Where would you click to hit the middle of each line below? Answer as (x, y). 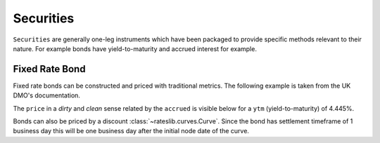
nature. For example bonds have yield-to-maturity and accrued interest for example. (135, 48)
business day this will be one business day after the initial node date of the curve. (131, 131)
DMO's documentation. (47, 95)
